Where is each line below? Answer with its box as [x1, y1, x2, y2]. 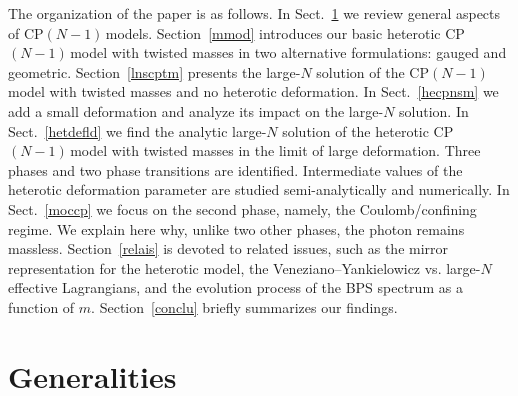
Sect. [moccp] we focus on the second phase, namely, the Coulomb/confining [8, 198, 477, 219]
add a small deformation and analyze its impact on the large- [8, 100, 384, 121]
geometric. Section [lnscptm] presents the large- [8, 61, 301, 82]
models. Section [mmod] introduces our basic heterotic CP [105, 22, 465, 43]
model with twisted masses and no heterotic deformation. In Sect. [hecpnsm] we [8, 81, 499, 102]
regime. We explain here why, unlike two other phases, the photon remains [8, 218, 465, 239]
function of [8, 296, 75, 317]
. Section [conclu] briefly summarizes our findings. [91, 296, 398, 317]
